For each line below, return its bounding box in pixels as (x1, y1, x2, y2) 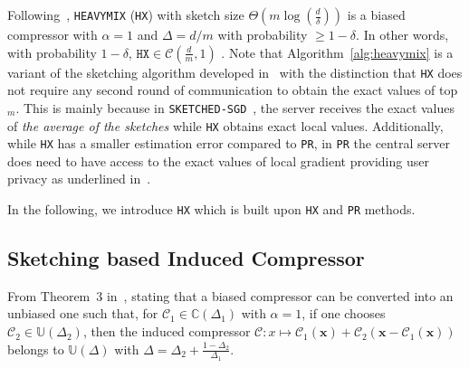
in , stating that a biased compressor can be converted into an (106, 286, 454, 305)
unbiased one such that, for (7, 304, 158, 323)
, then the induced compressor (82, 322, 251, 341)
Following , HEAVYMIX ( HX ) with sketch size (7, 5, 244, 24)
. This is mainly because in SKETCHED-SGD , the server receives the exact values (15, 98, 455, 117)
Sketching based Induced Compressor (7, 244, 365, 272)
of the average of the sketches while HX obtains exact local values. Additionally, (7, 116, 444, 135)
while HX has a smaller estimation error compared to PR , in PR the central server (7, 134, 450, 153)
